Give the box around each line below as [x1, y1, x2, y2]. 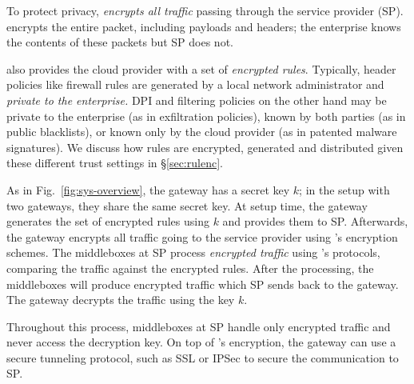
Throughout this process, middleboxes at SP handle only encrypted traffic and [6, 318, 391, 334]
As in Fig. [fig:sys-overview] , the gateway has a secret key [6, 181, 290, 198]
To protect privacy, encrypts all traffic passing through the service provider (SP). [6, 2, 404, 18]
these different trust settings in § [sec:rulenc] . [6, 154, 223, 171]
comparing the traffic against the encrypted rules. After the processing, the [6, 259, 374, 276]
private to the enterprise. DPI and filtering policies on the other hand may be [6, 91, 387, 108]
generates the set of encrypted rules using [6, 213, 209, 230]
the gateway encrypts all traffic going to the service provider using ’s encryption [6, 228, 398, 245]
